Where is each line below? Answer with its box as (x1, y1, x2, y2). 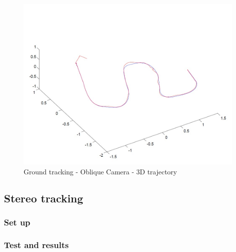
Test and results (4, 238, 69, 251)
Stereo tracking (4, 190, 84, 205)
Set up (4, 216, 30, 228)
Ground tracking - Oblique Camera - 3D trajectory (24, 166, 177, 176)
